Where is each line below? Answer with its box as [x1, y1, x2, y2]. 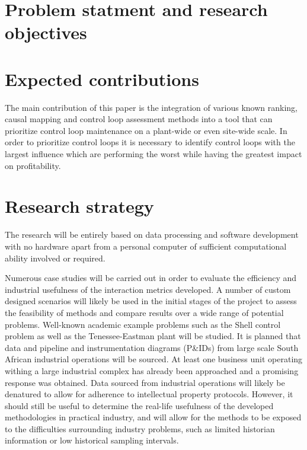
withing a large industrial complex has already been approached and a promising [5, 364, 299, 376]
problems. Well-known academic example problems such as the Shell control [5, 318, 281, 330]
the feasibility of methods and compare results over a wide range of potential [5, 306, 284, 318]
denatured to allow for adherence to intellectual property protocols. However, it [5, 388, 293, 400]
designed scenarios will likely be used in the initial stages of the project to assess [5, 295, 297, 307]
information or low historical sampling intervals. [5, 434, 179, 446]
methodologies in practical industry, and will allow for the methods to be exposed [5, 411, 302, 423]
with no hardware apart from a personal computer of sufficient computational [5, 240, 287, 252]
